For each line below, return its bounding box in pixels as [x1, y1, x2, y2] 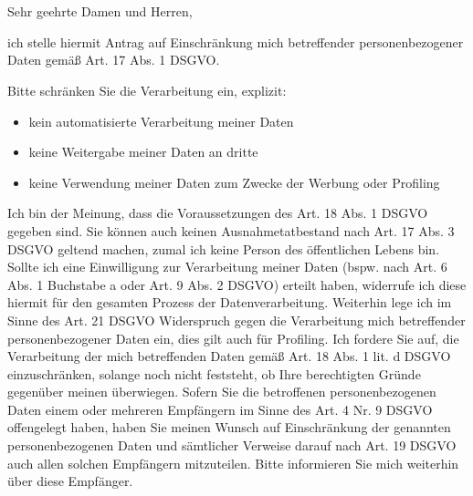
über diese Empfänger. [7, 471, 133, 491]
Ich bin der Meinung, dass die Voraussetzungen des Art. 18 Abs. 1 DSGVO [7, 203, 428, 222]
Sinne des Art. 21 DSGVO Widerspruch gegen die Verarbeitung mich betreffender [7, 310, 466, 329]
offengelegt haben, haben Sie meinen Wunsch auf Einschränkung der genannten [7, 418, 451, 437]
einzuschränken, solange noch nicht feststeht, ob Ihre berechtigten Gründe [7, 364, 421, 383]
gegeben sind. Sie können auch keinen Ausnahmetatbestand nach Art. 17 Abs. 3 [7, 221, 455, 240]
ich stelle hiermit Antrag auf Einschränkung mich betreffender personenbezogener [7, 32, 464, 51]
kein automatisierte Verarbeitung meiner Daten [28, 111, 294, 130]
